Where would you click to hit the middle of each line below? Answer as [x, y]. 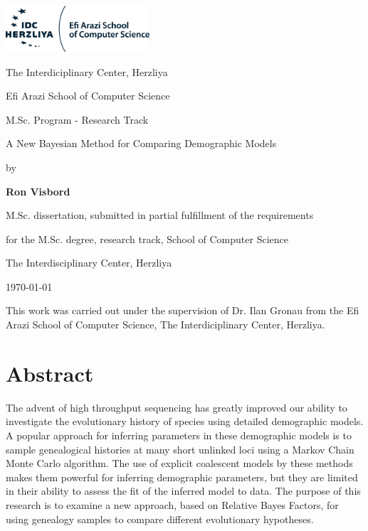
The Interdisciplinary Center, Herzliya [89, 263]
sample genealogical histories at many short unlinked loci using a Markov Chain [180, 449]
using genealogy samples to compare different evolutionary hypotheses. [160, 519]
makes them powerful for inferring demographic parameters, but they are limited [182, 477]
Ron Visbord [38, 191]
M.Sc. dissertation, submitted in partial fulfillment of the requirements [160, 215]
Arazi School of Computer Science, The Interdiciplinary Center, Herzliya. [165, 324]
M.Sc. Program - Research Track [77, 119]
